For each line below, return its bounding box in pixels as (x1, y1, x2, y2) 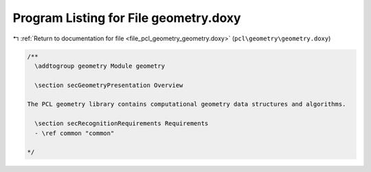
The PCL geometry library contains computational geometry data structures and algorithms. (27, 100, 346, 108)
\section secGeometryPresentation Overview (34, 81, 183, 89)
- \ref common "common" (34, 129, 115, 137)
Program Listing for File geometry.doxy (12, 10, 241, 25)
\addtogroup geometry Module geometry (34, 62, 165, 70)
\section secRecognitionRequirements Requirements (34, 120, 209, 127)
